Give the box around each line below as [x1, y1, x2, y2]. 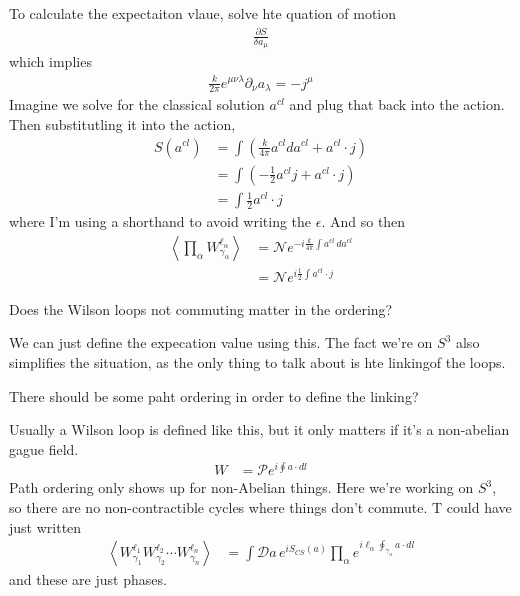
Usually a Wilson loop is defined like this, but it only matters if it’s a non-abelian [9, 419, 510, 440]
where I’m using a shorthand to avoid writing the [9, 211, 312, 232]
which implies [9, 51, 92, 72]
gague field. [9, 438, 79, 459]
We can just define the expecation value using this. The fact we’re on [9, 332, 433, 353]
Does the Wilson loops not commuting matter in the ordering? [9, 298, 393, 319]
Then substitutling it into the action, [9, 113, 236, 134]
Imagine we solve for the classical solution [9, 94, 265, 115]
